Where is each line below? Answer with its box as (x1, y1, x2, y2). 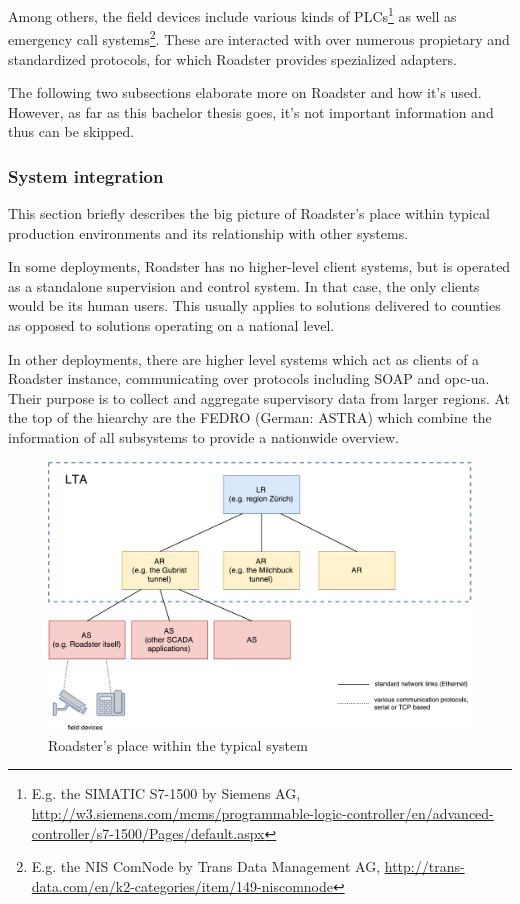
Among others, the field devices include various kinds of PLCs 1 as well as (8, 3, 457, 26)
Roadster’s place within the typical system (48, 734, 308, 755)
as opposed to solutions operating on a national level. (8, 315, 335, 336)
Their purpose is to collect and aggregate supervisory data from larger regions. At (8, 387, 511, 408)
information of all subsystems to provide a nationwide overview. (8, 427, 399, 448)
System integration (8, 163, 164, 188)
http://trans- (384, 856, 465, 877)
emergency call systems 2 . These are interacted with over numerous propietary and (8, 26, 510, 49)
